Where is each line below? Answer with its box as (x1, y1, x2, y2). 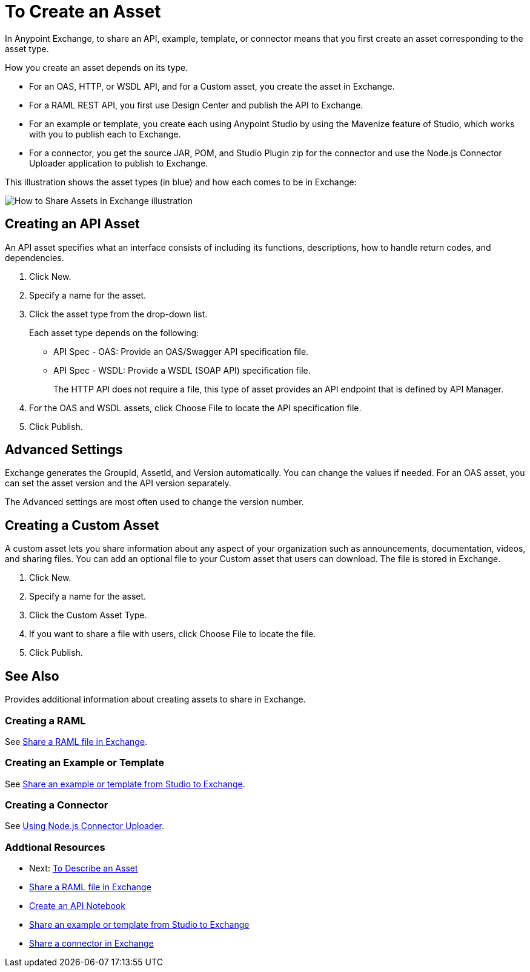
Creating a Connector (5, 799, 108, 811)
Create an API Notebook (29, 901, 125, 911)
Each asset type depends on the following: (29, 327, 199, 338)
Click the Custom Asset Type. (29, 610, 147, 621)
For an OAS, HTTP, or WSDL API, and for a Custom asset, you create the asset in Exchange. (29, 81, 395, 91)
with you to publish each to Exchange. (29, 128, 181, 139)
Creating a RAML (5, 714, 86, 727)
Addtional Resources (5, 841, 105, 853)
